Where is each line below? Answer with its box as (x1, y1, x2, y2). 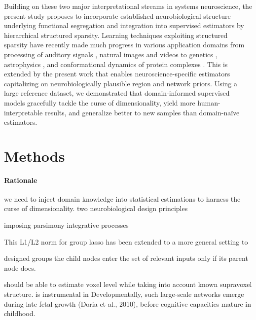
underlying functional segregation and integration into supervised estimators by (4, 20, 244, 31)
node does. (4, 262, 36, 273)
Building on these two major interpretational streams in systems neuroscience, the (4, 1, 252, 11)
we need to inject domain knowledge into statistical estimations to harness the (4, 193, 241, 204)
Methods (4, 145, 65, 166)
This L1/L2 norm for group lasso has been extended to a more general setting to (4, 236, 248, 247)
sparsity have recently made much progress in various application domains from (4, 39, 245, 50)
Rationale (4, 175, 37, 185)
